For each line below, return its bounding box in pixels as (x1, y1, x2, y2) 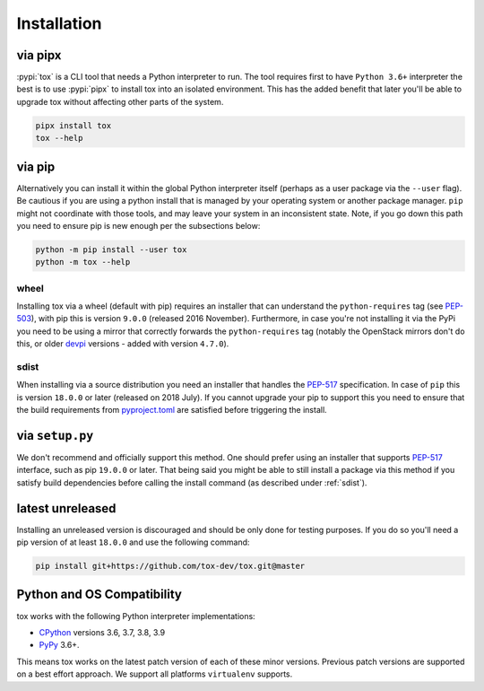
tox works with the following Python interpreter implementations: (16, 610, 255, 621)
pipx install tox (35, 120, 112, 130)
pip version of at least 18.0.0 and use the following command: (16, 537, 250, 547)
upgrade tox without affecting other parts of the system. (16, 96, 224, 107)
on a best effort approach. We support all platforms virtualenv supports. (16, 669, 293, 679)
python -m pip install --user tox (35, 244, 187, 255)
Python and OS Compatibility (16, 587, 183, 602)
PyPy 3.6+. (39, 640, 80, 651)
